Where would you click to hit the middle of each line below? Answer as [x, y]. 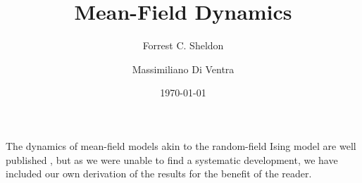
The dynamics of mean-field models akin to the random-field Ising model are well [181, 145]
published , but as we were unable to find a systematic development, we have [172, 159]
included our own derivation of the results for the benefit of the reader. [159, 173]
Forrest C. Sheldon [183, 45]
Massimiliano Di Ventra [183, 69]
